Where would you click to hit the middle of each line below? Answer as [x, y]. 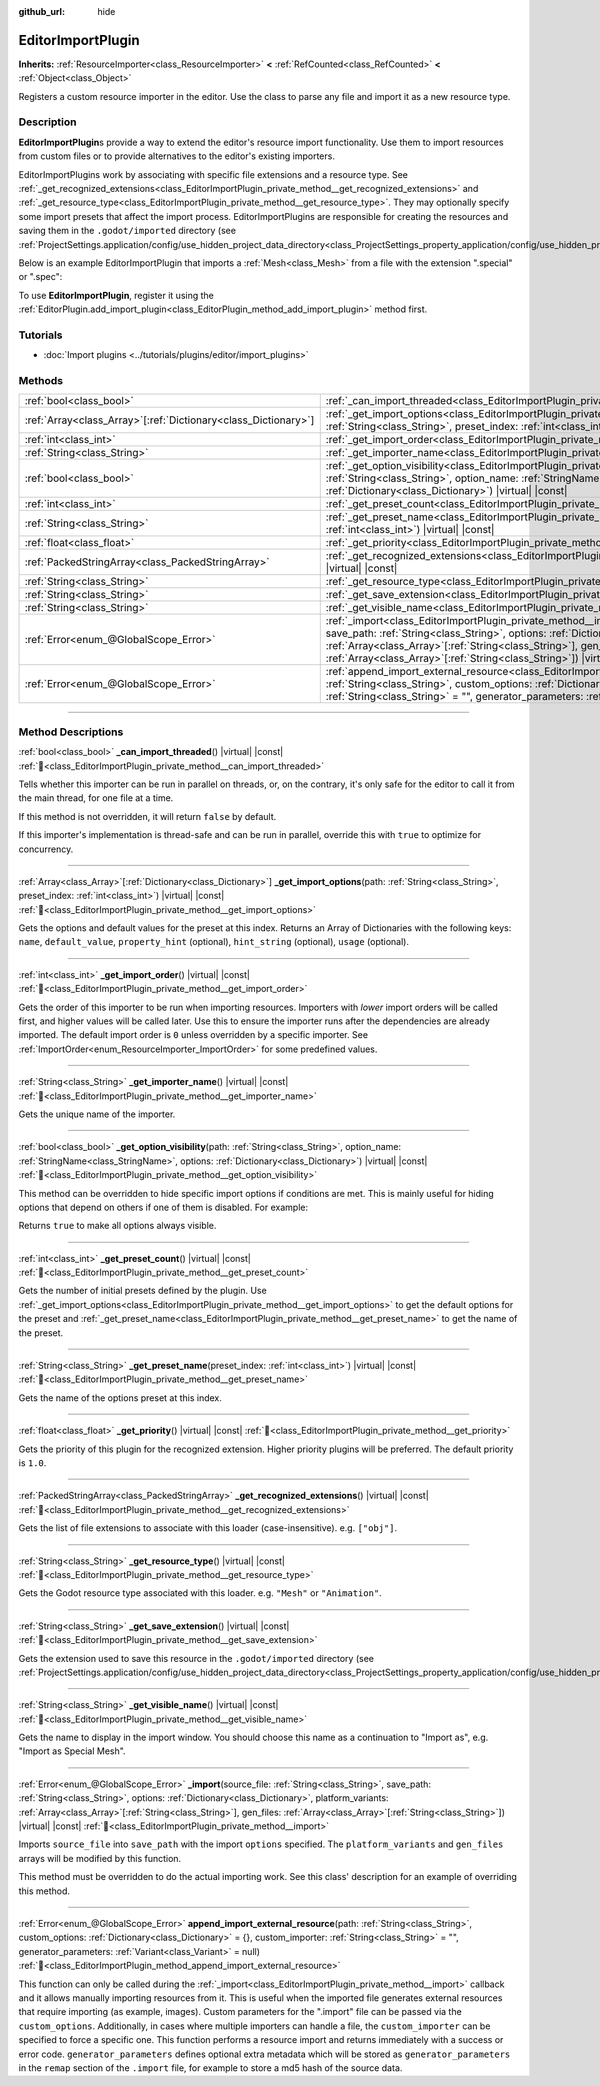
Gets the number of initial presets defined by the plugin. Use [142, 1291]
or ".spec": [40, 277]
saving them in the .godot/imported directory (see [127, 231]
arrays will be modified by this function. [100, 1858]
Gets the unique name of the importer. [97, 1114]
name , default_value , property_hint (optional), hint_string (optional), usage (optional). [214, 942]
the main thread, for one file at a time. [96, 798]
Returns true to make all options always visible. [117, 1226]
